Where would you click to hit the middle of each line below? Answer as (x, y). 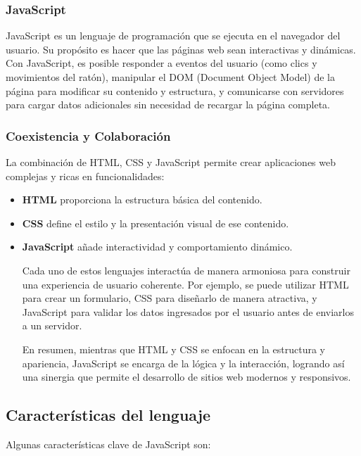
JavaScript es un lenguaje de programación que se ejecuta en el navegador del (173, 36)
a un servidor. (52, 325)
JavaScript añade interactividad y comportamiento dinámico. (157, 247)
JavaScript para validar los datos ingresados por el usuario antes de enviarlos (188, 311)
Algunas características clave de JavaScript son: (108, 444)
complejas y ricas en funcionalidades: (85, 176)
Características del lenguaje (108, 415)
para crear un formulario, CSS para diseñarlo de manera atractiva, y (170, 298)
